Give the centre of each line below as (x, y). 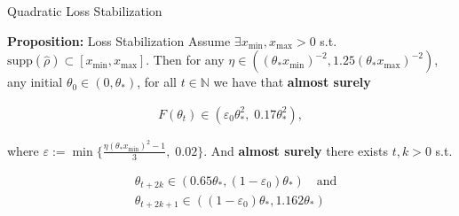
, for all (157, 82)
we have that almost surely (292, 82)
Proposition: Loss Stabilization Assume (119, 40)
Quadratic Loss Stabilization (85, 11)
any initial (35, 82)
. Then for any (185, 60)
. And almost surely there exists (296, 150)
